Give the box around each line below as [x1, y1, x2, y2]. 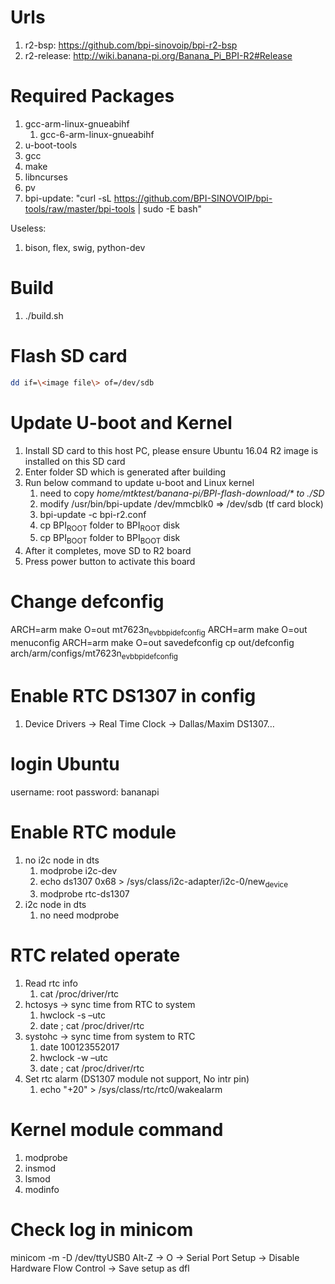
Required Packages [10, 85, 175, 108]
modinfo [24, 1184, 60, 1196]
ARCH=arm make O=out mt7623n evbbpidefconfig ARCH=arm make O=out [10, 624, 308, 638]
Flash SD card [10, 345, 128, 367]
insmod [24, 1162, 57, 1175]
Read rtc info [24, 977, 78, 990]
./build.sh [24, 309, 64, 321]
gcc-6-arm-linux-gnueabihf [39, 128, 155, 140]
